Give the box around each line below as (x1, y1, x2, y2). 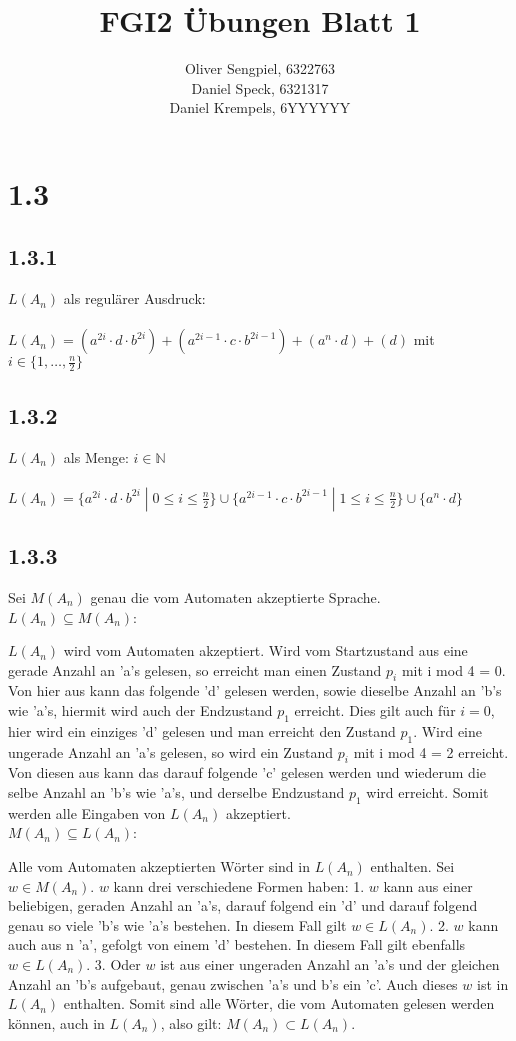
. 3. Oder (86, 954, 141, 975)
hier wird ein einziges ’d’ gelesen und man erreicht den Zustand (8, 720, 396, 741)
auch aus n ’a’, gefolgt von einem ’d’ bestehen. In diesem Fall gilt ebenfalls (8, 934, 466, 955)
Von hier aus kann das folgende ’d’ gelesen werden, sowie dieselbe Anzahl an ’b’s (8, 680, 502, 701)
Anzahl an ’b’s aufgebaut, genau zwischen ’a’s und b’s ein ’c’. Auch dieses (8, 973, 458, 994)
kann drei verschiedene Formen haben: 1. (113, 875, 365, 896)
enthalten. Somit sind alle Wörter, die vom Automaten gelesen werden (63, 993, 495, 1014)
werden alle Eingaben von (8, 802, 166, 823)
